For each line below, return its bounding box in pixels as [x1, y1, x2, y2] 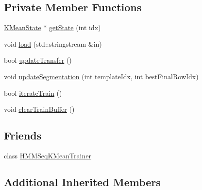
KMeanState [4, 22, 41, 33]
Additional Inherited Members [4, 174, 161, 189]
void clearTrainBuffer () [4, 104, 75, 114]
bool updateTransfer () [4, 55, 72, 65]
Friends [4, 128, 42, 143]
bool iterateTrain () [4, 87, 62, 98]
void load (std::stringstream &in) [4, 38, 102, 49]
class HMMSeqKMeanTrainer [4, 150, 91, 160]
